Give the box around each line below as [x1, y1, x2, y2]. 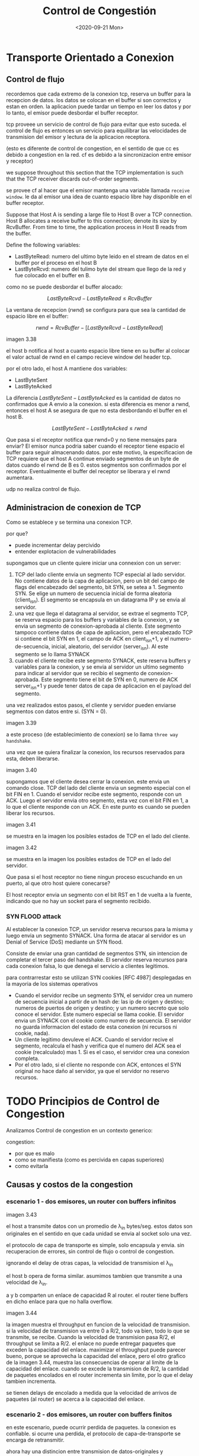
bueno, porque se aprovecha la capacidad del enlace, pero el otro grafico [6, 1353, 186, 1360]
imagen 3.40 [6, 766, 37, 773]
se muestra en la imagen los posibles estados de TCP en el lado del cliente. [6, 833, 191, 840]
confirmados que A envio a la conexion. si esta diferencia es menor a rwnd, [6, 400, 191, 407]
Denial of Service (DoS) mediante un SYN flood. [6, 938, 123, 945]
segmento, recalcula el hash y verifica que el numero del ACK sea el [14, 1042, 182, 1049]
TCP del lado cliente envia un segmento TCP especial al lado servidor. [14, 571, 186, 578]
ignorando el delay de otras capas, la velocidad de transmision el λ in [6, 1259, 174, 1268]
